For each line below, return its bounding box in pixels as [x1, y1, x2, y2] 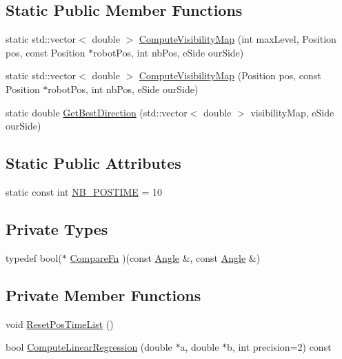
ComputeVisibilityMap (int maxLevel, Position [139, 32, 336, 46]
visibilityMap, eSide [250, 105, 334, 119]
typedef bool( [6, 250, 62, 265]
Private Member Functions [6, 284, 201, 305]
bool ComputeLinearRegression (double [6, 340, 172, 354]
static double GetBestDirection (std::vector [6, 105, 188, 119]
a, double [180, 340, 219, 354]
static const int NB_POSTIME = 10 [6, 184, 163, 198]
